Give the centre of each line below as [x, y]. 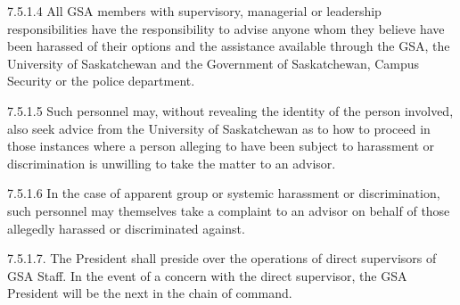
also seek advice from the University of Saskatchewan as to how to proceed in [219, 128]
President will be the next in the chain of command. [150, 293]
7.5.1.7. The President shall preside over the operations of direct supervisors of [222, 258]
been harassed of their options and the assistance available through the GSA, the [229, 46]
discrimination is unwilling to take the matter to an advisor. [172, 163]
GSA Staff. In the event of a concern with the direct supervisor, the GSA [207, 275]
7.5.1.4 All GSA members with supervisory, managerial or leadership [194, 11]
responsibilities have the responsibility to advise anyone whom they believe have [226, 28]
